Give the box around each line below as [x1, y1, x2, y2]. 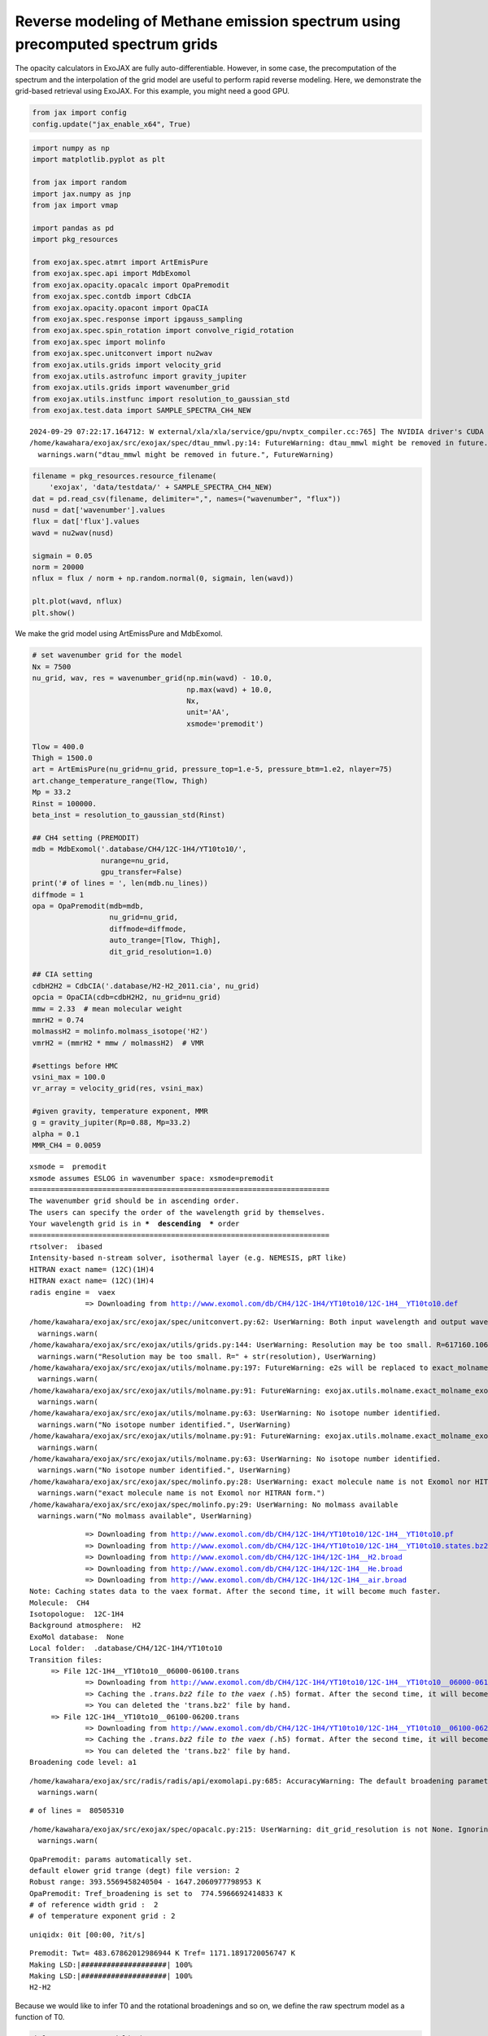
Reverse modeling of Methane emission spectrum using [15, 12, 401, 30]
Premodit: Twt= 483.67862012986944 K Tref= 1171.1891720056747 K [29, 1949, 296, 1958]
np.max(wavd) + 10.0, [186, 685, 272, 694]
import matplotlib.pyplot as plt [32, 155, 166, 165]
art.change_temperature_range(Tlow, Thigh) [32, 776, 209, 785]
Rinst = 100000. [32, 799, 98, 808]
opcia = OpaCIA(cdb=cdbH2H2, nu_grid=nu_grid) [32, 993, 221, 1002]
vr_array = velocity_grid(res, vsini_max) [32, 1084, 204, 1093]
